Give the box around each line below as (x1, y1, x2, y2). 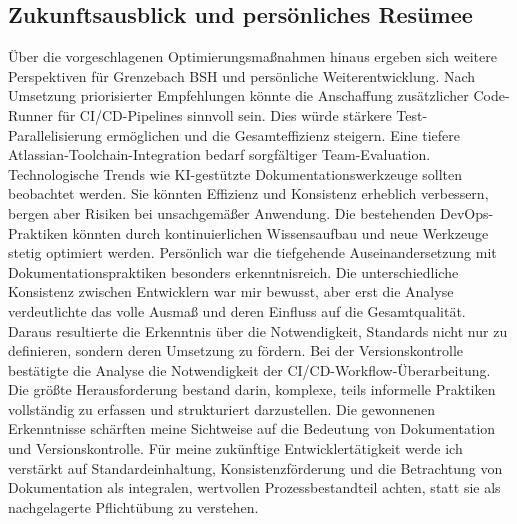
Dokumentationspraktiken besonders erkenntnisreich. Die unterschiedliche (8, 261, 459, 282)
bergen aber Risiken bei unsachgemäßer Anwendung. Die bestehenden (8, 202, 436, 223)
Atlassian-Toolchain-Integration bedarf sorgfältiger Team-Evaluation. (8, 144, 431, 165)
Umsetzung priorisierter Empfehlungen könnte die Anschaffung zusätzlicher (8, 85, 469, 106)
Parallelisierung (8, 124, 103, 145)
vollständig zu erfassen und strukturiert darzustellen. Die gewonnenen (8, 398, 436, 419)
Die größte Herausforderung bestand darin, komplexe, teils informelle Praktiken (8, 379, 496, 400)
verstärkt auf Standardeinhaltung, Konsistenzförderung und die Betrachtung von (8, 457, 503, 478)
